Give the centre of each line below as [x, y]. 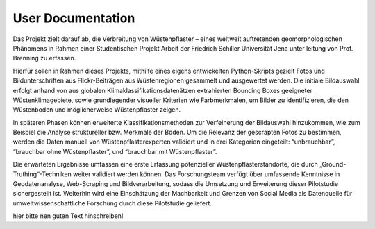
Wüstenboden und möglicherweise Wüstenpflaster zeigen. [97, 110]
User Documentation [74, 18]
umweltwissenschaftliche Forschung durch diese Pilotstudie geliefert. [112, 203]
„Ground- [333, 164]
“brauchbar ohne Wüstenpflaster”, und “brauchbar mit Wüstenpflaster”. [115, 151]
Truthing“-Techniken [42, 174]
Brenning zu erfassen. [44, 58]
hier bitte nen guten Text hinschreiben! [68, 216]
